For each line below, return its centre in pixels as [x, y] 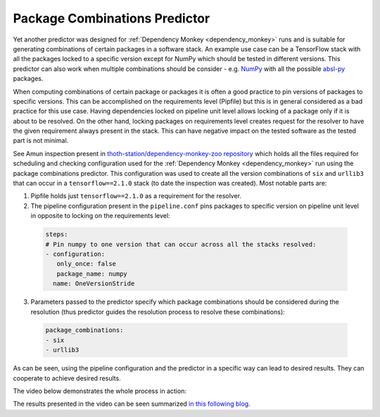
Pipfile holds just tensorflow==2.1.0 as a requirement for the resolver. [136, 196]
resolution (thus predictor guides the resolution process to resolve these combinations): [158, 312]
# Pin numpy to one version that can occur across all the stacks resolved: [181, 244]
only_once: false [86, 264]
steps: [57, 235]
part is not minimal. [41, 141]
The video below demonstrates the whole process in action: [100, 391]
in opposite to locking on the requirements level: [100, 216]
